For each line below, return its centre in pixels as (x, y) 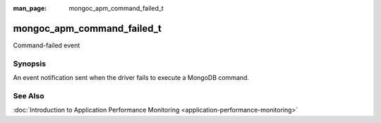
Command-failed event (47, 45)
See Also (29, 95)
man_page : (30, 8)
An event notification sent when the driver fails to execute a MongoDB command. (131, 78)
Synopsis (29, 64)
